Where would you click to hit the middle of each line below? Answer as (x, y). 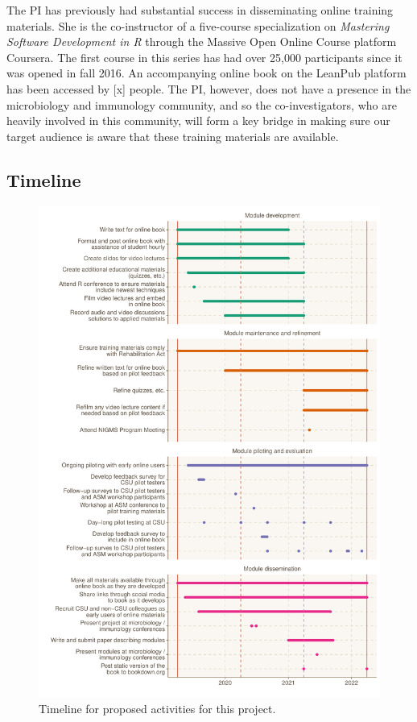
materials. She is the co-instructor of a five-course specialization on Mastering (198, 25)
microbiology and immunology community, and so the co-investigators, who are (202, 104)
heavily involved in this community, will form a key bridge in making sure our (198, 120)
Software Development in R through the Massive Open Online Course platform (202, 41)
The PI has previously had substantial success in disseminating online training (200, 10)
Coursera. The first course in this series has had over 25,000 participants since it (204, 57)
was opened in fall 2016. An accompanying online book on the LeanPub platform (206, 73)
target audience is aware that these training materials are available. (173, 136)
